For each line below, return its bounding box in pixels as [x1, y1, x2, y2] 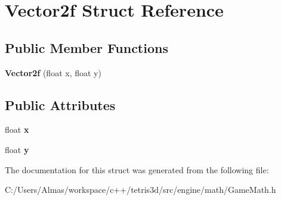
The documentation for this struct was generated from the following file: [5, 163, 269, 176]
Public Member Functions [5, 38, 168, 57]
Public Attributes [5, 95, 116, 114]
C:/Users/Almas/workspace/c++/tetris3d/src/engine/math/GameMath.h [5, 183, 276, 196]
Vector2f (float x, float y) [5, 66, 101, 79]
